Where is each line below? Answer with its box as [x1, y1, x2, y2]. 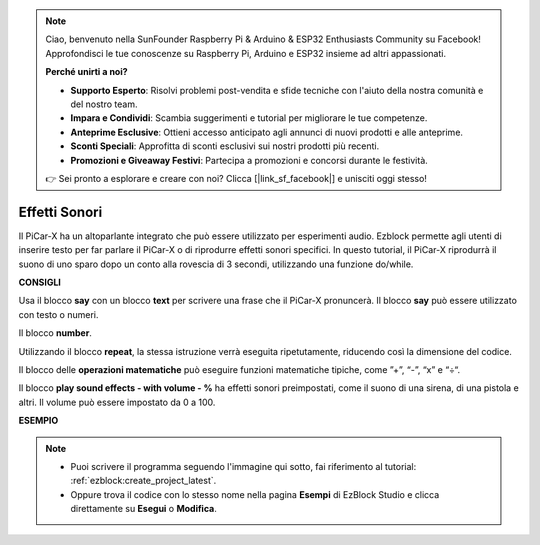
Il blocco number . [18, 327, 92, 339]
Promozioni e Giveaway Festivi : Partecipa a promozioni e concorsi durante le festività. [70, 154, 429, 166]
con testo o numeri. [18, 308, 99, 320]
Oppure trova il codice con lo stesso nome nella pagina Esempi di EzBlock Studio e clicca [70, 488, 440, 500]
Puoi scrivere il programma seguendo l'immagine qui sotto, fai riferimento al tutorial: [70, 460, 417, 472]
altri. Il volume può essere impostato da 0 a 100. [18, 396, 216, 408]
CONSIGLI [18, 276, 62, 288]
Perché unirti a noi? [45, 66, 129, 78]
